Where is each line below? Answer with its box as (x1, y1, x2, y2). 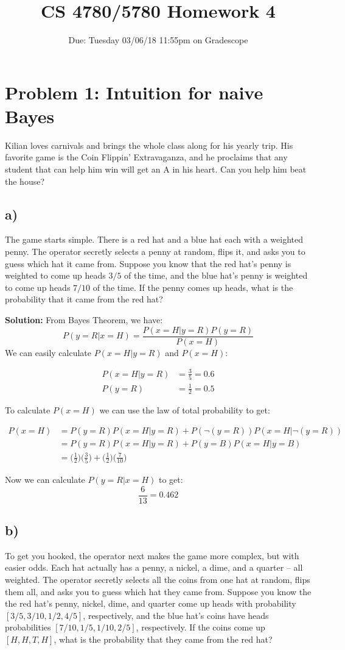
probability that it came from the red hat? (5, 293, 163, 305)
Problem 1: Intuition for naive (5, 79, 263, 104)
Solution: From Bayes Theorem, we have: (5, 313, 163, 326)
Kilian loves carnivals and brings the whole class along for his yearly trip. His (5, 138, 293, 151)
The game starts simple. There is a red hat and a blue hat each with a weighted (5, 233, 303, 246)
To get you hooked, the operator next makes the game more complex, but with (5, 549, 299, 562)
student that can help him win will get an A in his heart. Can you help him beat (5, 163, 307, 176)
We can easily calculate (5, 346, 92, 359)
